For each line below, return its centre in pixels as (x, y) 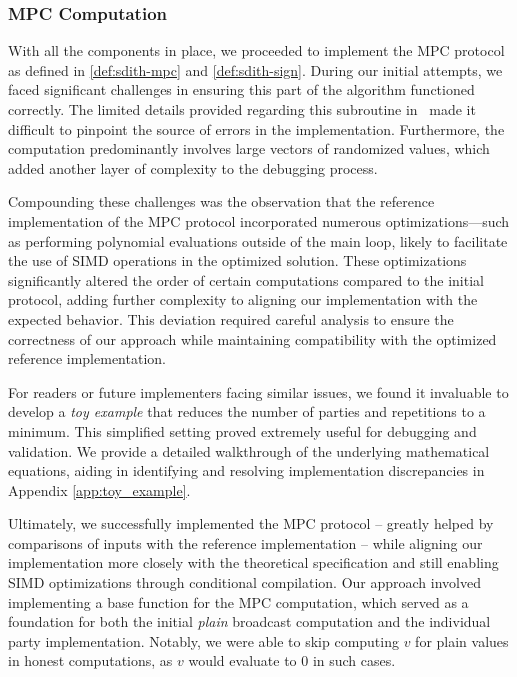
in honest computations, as (90, 660)
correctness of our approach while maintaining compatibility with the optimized (252, 338)
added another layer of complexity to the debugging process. (193, 167)
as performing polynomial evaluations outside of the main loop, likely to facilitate (258, 240)
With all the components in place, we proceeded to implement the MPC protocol (256, 50)
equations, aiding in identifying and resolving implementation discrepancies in (246, 470)
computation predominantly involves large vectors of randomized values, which (249, 148)
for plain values (462, 640)
